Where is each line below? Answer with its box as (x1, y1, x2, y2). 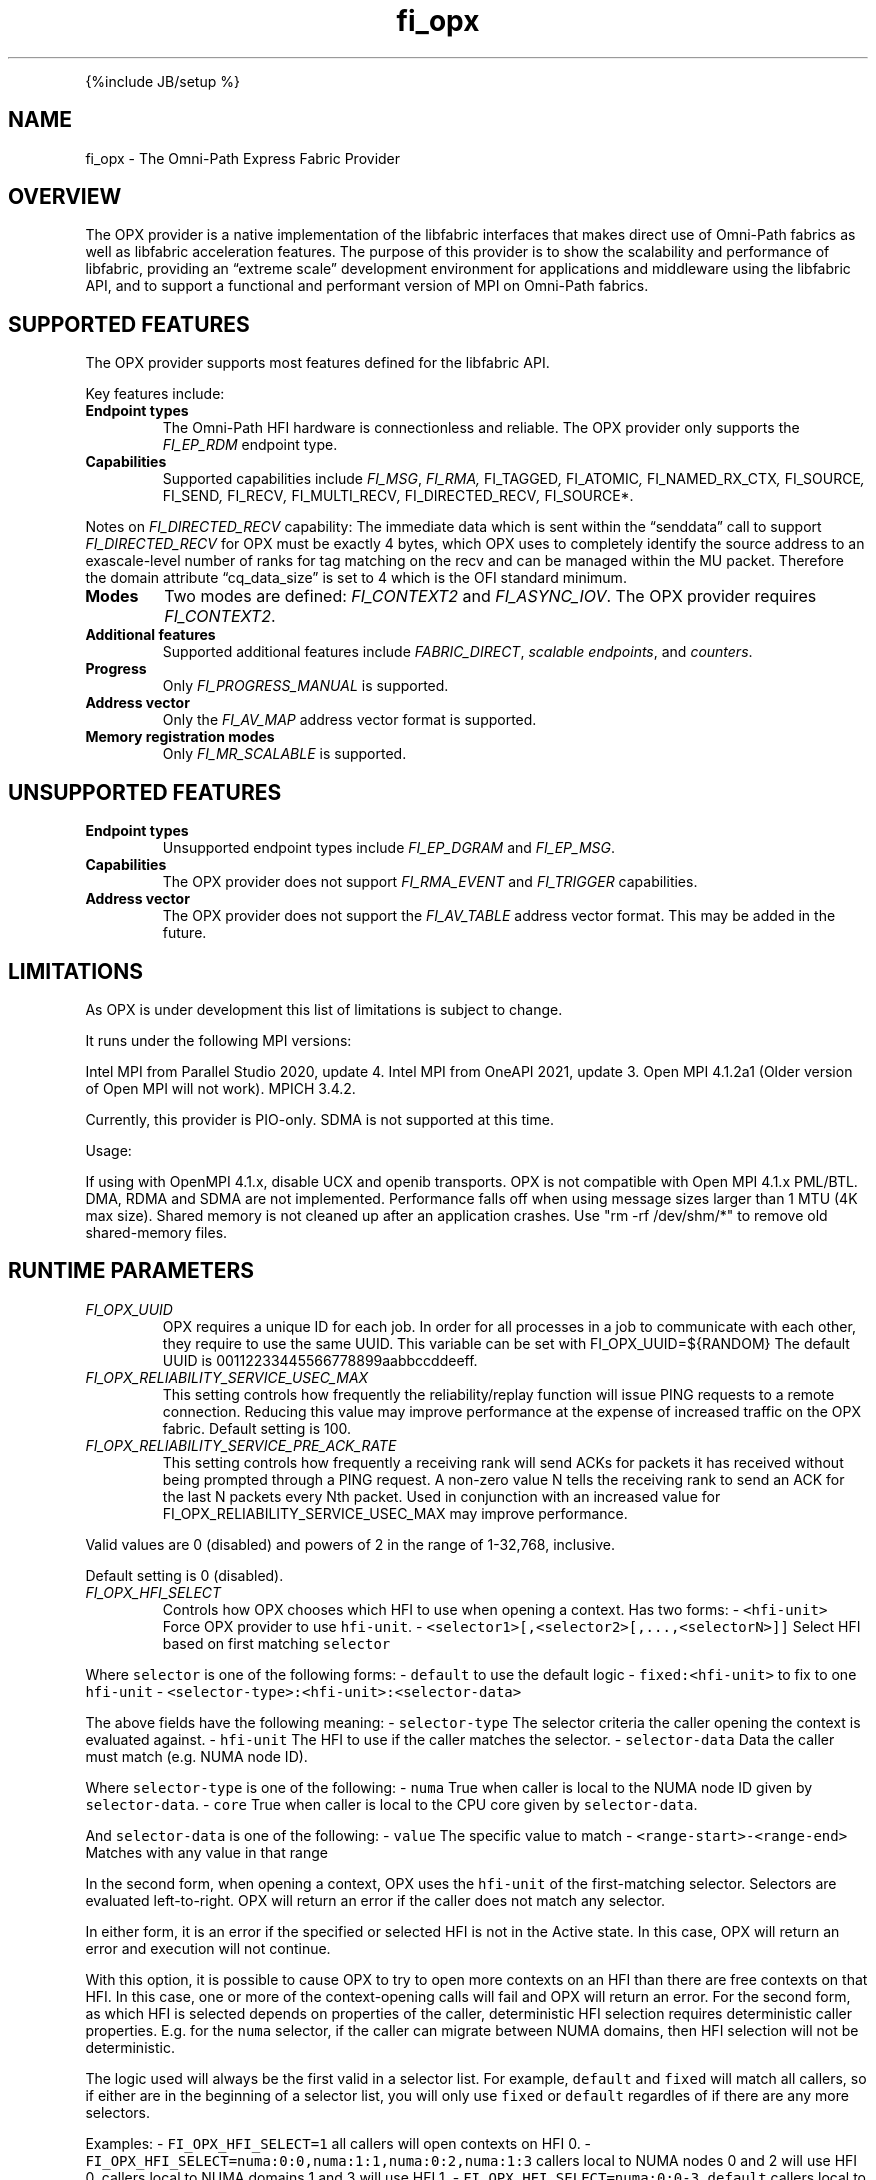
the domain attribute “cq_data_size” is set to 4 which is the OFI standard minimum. (85, 569, 627, 587)
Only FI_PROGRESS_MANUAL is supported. (162, 677, 449, 695)
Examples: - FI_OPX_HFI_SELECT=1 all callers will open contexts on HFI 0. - (85, 2134, 592, 2152)
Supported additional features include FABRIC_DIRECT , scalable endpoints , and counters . (162, 643, 753, 661)
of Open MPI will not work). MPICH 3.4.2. (85, 1079, 356, 1097)
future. (162, 924, 207, 942)
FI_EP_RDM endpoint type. (162, 436, 338, 454)
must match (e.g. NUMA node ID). (85, 1747, 308, 1765)
